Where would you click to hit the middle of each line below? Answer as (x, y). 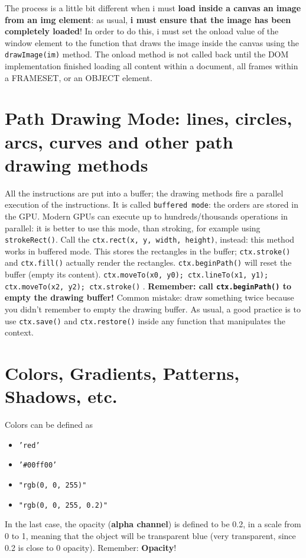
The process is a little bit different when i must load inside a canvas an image (153, 8)
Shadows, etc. (61, 396)
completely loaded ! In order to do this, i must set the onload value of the (142, 31)
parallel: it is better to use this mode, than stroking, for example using (133, 228)
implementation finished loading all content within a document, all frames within (152, 66)
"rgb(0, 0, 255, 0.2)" (63, 505)
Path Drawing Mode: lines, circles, (149, 118)
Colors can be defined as (49, 425)
